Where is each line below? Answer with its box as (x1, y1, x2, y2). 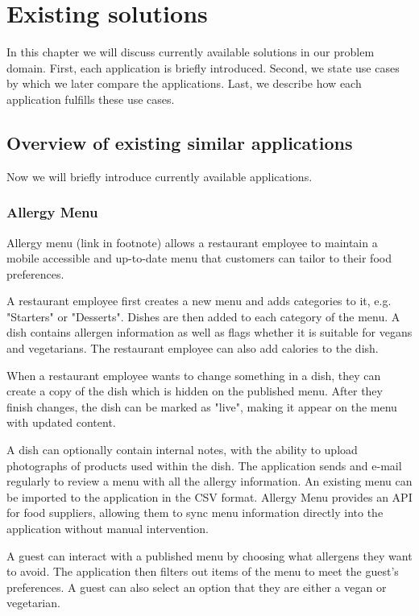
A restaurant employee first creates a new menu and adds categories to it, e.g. (6, 292, 392, 309)
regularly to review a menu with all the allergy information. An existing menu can (6, 473, 413, 490)
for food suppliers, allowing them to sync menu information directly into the (6, 504, 384, 521)
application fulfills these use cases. (6, 90, 175, 107)
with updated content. (6, 414, 116, 431)
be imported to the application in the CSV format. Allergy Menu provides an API (6, 488, 413, 505)
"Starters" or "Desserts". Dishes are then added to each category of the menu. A (6, 308, 400, 325)
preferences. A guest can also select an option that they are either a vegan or (6, 578, 387, 595)
